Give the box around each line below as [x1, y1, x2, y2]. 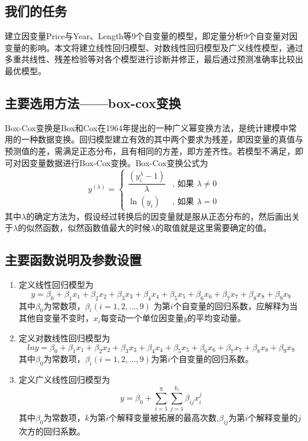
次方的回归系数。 [18, 425, 85, 437]
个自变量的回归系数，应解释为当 [173, 299, 298, 312]
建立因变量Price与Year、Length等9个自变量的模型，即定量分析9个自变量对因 [5, 30, 298, 42]
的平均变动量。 [187, 312, 246, 324]
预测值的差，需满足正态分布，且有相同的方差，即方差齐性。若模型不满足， [5, 144, 295, 157]
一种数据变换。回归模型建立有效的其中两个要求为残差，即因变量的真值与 [21, 133, 303, 145]
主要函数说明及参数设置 [5, 250, 142, 269]
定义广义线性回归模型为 [18, 373, 110, 386]
